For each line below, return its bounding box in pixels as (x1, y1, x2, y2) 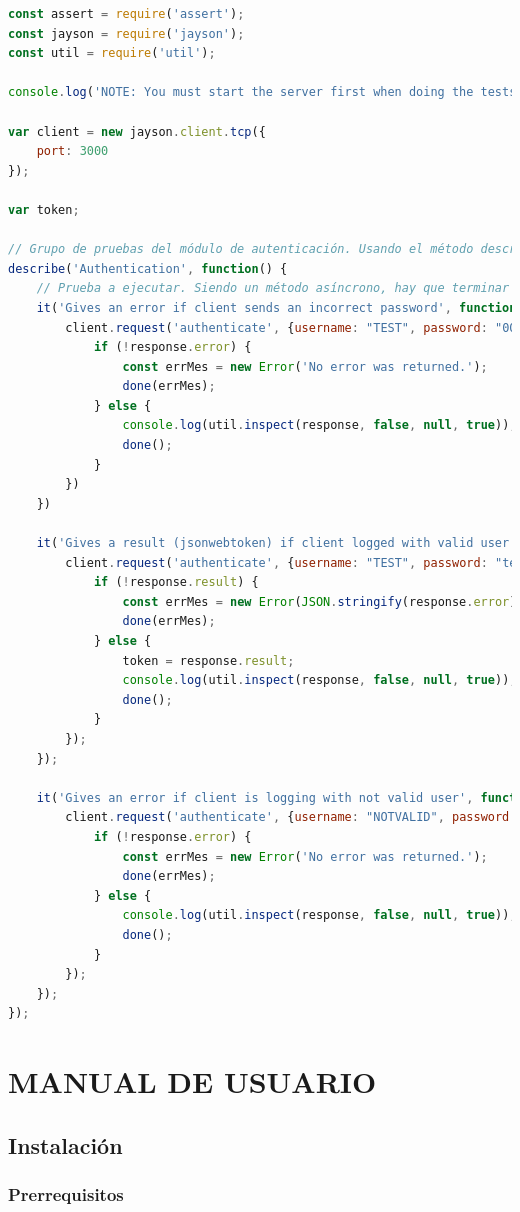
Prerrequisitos (8, 1181, 124, 1206)
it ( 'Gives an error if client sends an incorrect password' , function (36, 300, 517, 315)
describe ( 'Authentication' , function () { (8, 261, 288, 276)
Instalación (8, 1129, 123, 1160)
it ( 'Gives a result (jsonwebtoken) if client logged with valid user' (36, 536, 517, 551)
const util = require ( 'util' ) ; (8, 46, 216, 61)
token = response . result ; (122, 653, 295, 668)
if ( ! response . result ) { (93, 575, 259, 590)
